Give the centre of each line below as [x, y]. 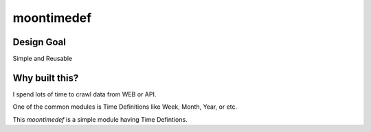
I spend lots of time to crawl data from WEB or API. [85, 94]
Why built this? [46, 78]
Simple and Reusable [42, 59]
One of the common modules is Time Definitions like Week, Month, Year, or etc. [125, 107]
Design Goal [40, 42]
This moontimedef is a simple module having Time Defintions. [100, 119]
